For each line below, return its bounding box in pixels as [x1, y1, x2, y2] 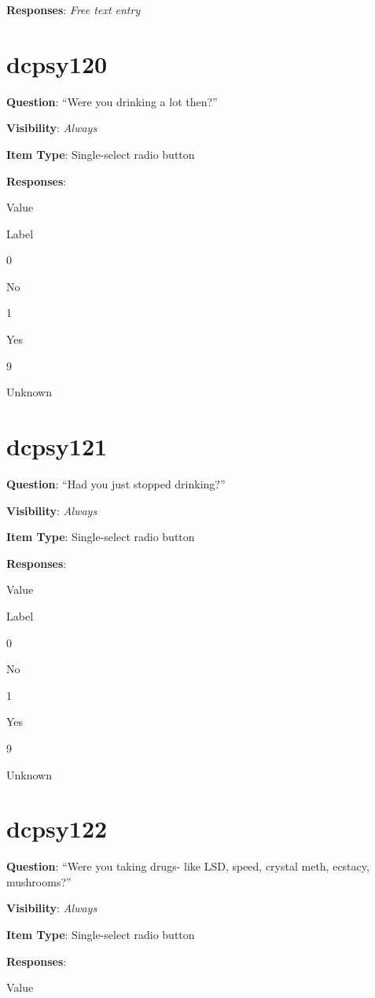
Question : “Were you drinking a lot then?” [6, 93, 218, 109]
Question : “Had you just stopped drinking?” [6, 475, 226, 492]
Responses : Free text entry [6, 2, 141, 17]
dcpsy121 [6, 430, 108, 462]
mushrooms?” [6, 873, 72, 889]
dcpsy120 [6, 47, 108, 79]
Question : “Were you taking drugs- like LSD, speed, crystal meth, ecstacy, [6, 858, 369, 875]
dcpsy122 [6, 812, 108, 845]
